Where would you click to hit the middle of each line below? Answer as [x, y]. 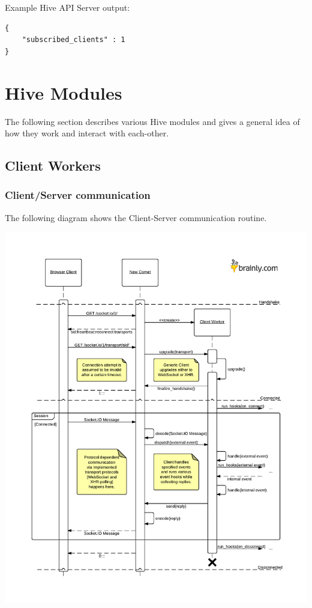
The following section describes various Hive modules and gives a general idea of [152, 121]
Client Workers [53, 166]
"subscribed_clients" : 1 [73, 40]
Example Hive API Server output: [67, 7]
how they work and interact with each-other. [87, 133]
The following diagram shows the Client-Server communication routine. [136, 217]
